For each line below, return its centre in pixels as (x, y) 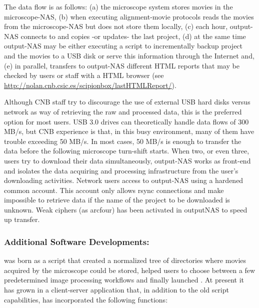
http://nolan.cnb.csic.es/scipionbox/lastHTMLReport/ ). (90, 85)
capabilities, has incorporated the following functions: (86, 299)
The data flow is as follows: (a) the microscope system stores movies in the (118, 6)
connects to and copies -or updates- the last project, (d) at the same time (133, 36)
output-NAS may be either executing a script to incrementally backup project (123, 46)
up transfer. (22, 219)
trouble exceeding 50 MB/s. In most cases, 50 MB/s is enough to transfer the (123, 141)
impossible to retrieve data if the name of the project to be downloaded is (117, 200)
